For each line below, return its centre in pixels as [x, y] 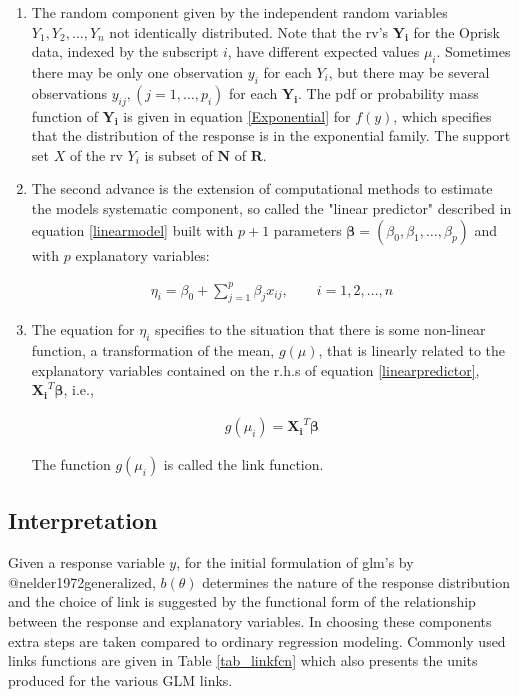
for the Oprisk [456, 31]
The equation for [83, 329]
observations [69, 92]
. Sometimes [473, 51]
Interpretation [83, 520]
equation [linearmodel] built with [132, 229]
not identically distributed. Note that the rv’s [249, 31]
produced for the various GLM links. [120, 679]
